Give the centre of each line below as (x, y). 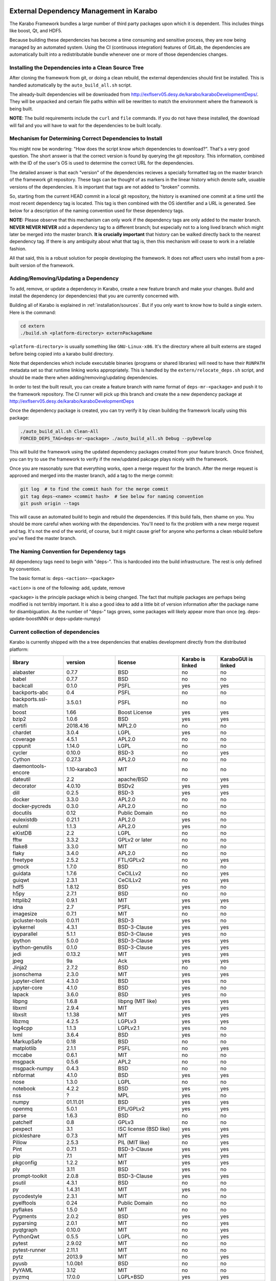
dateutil (21, 779)
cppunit (22, 746)
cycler (20, 752)
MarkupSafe (27, 1041)
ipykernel (24, 927)
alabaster (24, 672)
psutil (19, 1183)
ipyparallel (25, 934)
